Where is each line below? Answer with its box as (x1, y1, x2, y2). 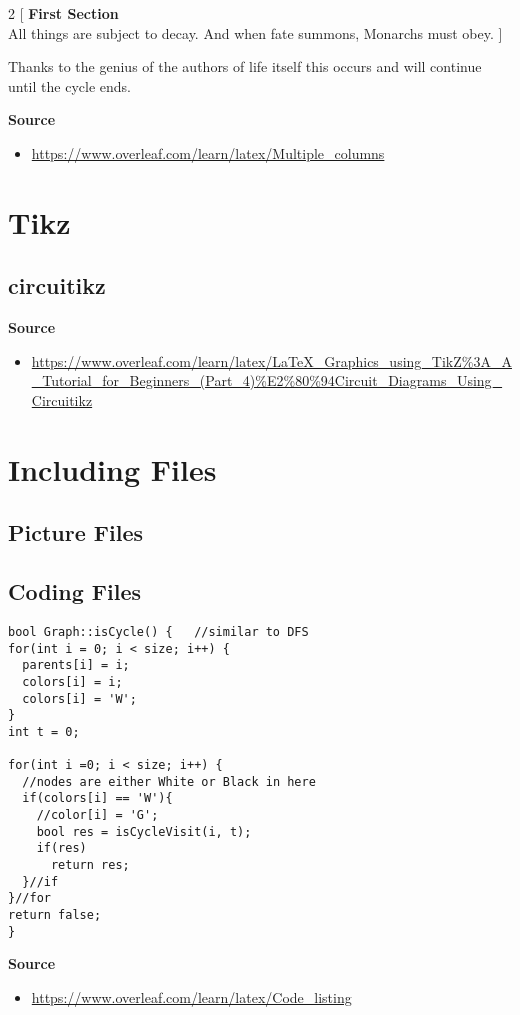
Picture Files (8, 517, 144, 548)
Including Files (8, 448, 217, 489)
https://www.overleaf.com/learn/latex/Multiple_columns (31, 142, 385, 163)
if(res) (36, 841, 87, 856)
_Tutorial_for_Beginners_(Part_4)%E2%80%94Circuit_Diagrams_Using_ (31, 370, 503, 391)
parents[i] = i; (22, 658, 130, 673)
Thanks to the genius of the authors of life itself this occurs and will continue (8, 56, 482, 77)
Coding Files (8, 576, 142, 607)
